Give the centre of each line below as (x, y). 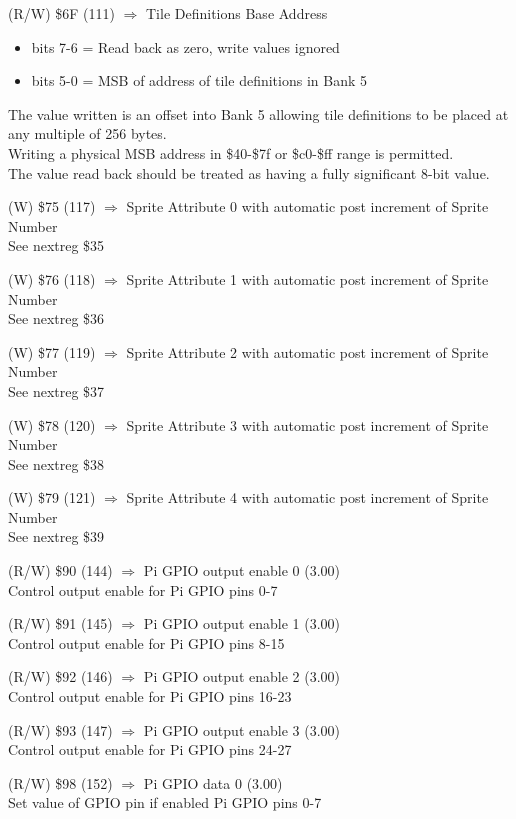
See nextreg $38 (56, 463)
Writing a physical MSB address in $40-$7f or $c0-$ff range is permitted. (231, 152)
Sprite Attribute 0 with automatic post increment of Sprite (307, 206)
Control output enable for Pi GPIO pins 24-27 (150, 749)
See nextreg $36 (56, 318)
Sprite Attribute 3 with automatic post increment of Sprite (307, 424)
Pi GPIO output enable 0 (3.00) (241, 570)
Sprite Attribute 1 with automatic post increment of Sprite (307, 278)
